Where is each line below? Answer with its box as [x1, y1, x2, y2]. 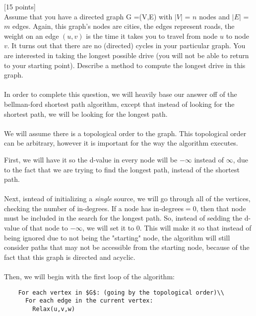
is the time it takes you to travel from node [86, 30, 218, 41]
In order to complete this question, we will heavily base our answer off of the [4, 89, 237, 99]
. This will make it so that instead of [139, 223, 252, 233]
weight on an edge [4, 30, 59, 41]
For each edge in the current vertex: [25, 297, 153, 305]
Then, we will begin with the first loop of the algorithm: [4, 271, 175, 282]
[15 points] [4, 1, 36, 11]
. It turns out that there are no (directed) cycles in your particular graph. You [7, 40, 246, 51]
